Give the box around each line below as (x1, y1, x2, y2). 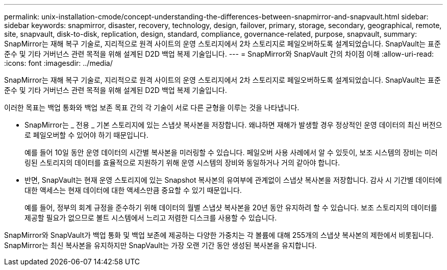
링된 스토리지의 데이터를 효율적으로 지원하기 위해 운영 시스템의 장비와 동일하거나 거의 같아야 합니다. (24, 158, 340, 167)
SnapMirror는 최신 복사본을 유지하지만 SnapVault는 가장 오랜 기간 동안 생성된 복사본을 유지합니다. (4, 241, 317, 250)
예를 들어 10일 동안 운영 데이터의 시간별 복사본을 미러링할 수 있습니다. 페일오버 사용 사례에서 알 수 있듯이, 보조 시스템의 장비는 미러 (24, 148, 438, 157)
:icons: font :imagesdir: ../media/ (4, 59, 113, 67)
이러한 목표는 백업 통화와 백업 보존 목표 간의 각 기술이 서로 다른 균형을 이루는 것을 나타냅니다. (4, 103, 300, 112)
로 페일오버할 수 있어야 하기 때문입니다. (24, 131, 148, 139)
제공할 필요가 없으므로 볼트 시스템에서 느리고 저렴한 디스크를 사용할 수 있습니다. (24, 213, 277, 222)
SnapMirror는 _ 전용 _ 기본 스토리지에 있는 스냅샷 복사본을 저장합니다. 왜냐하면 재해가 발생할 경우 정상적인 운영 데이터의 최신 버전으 (24, 120, 442, 129)
